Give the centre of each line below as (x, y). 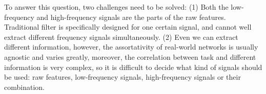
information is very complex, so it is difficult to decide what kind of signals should (133, 67)
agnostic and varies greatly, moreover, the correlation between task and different (130, 56)
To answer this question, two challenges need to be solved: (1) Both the (116, 7)
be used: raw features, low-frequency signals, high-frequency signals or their (122, 77)
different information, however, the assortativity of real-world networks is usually (131, 47)
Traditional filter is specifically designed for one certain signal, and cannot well (128, 27)
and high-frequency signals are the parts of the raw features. (131, 17)
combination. (24, 87)
